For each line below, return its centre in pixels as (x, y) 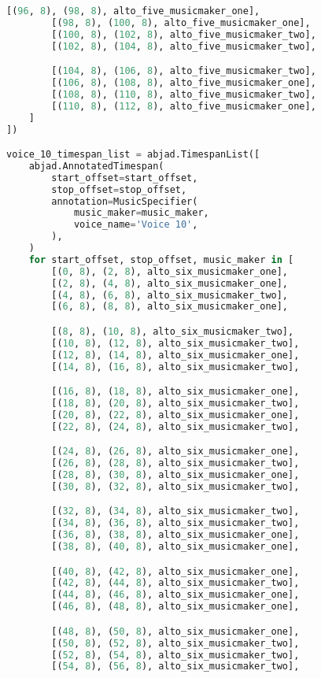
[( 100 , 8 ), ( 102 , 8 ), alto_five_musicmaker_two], (184, 34)
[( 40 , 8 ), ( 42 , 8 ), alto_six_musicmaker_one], (175, 571)
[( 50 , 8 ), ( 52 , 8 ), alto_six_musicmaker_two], (175, 643)
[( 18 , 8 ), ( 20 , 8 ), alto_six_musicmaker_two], (175, 403)
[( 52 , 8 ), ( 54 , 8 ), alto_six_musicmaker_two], (175, 655)
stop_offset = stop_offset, (119, 189)
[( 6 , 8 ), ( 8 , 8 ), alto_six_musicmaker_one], (170, 307)
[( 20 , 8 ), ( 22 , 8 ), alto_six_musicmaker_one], (175, 415)
